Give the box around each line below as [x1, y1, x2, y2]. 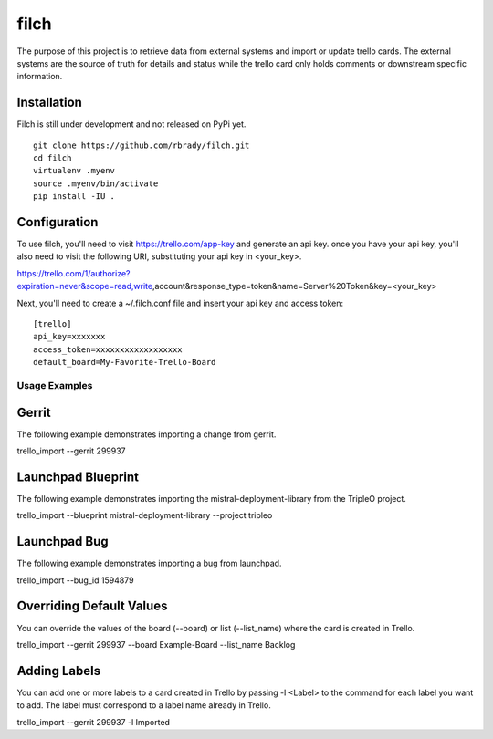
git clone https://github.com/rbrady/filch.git [33, 140, 250, 151]
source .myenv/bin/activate [33, 178, 159, 189]
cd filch [33, 153, 72, 163]
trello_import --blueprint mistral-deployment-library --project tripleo [16, 510, 273, 521]
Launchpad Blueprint [16, 469, 139, 484]
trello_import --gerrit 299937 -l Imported [16, 716, 171, 727]
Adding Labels [16, 662, 100, 679]
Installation [16, 95, 82, 110]
